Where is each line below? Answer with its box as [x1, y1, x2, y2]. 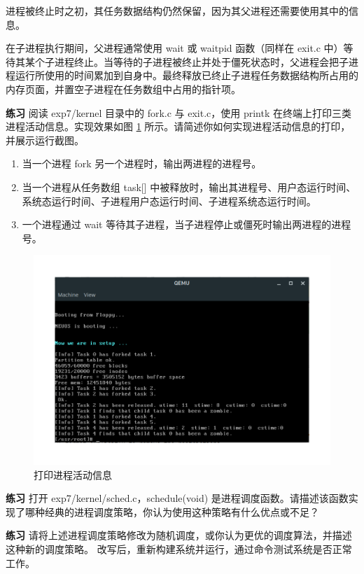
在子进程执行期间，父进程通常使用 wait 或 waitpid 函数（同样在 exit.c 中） [6, 41, 344, 55]
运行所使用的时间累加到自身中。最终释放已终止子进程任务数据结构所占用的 [15, 68, 358, 83]
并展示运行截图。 [6, 132, 84, 147]
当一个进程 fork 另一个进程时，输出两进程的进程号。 [22, 156, 262, 171]
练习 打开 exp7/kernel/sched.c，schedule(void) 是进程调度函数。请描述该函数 [6, 491, 349, 505]
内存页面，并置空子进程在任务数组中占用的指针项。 [6, 81, 241, 96]
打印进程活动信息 [34, 467, 112, 482]
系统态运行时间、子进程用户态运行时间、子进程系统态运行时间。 [22, 193, 316, 208]
